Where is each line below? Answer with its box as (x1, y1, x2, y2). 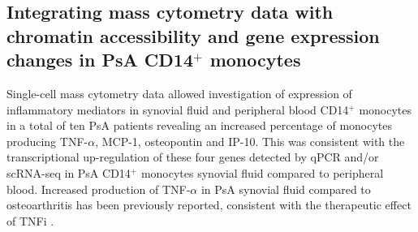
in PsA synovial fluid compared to (200, 180, 371, 197)
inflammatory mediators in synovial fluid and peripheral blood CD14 (6, 101, 349, 118)
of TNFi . (6, 212, 54, 229)
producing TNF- (6, 132, 88, 149)
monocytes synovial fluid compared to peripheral (140, 164, 384, 181)
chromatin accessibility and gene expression (6, 23, 380, 48)
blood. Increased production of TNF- (6, 180, 191, 197)
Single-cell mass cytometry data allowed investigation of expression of (6, 84, 352, 101)
